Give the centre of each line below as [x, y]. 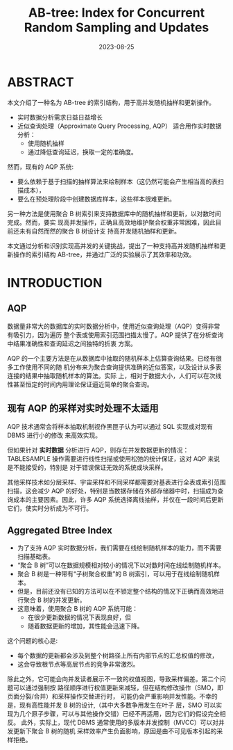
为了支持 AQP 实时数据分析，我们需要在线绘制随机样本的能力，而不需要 [119, 548]
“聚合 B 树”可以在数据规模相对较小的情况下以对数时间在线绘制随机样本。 [121, 565]
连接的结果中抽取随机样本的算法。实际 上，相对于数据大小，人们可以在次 [111, 375]
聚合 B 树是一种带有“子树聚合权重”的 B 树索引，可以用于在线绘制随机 [115, 574]
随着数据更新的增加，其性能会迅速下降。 [85, 626]
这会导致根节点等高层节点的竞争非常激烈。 [78, 665]
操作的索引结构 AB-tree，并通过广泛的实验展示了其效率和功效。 [104, 254]
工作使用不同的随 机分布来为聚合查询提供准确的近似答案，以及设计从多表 [117, 367]
